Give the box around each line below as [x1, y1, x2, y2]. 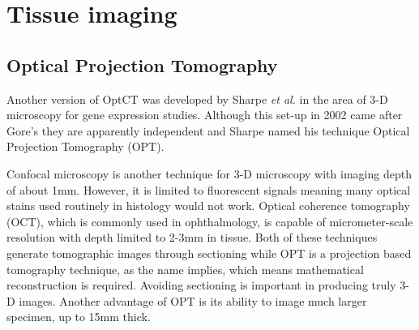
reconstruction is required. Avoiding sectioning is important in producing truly [6, 276, 396, 294]
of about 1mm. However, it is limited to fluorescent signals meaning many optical [6, 181, 411, 198]
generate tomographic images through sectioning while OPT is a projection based [6, 244, 412, 261]
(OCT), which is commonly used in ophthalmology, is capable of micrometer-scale [6, 212, 413, 229]
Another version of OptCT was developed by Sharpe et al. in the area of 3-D [6, 90, 388, 107]
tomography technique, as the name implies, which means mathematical [6, 260, 364, 277]
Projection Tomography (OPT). [6, 138, 165, 155]
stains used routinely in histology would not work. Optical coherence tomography [6, 197, 410, 214]
